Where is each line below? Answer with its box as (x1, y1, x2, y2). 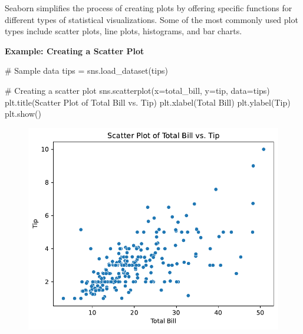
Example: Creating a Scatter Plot (5, 44, 144, 57)
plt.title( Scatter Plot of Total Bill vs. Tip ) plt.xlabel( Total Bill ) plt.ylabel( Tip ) (5, 96, 291, 108)
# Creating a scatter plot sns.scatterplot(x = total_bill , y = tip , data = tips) (5, 84, 270, 96)
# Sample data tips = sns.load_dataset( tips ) (5, 64, 168, 77)
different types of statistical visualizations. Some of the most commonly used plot (5, 13, 298, 25)
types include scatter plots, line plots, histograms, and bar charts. (5, 25, 242, 37)
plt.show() (5, 107, 41, 120)
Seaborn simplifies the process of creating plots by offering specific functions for (5, 2, 292, 14)
